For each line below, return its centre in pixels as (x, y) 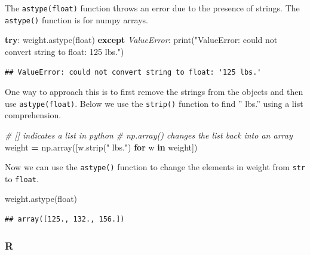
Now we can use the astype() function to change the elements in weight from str (155, 167)
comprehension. (33, 115)
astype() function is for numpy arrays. (76, 19)
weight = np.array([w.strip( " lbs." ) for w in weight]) (101, 147)
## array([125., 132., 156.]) (65, 219)
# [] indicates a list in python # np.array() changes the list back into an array (149, 135)
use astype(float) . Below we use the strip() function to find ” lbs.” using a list (154, 103)
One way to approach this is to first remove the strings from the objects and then (154, 92)
